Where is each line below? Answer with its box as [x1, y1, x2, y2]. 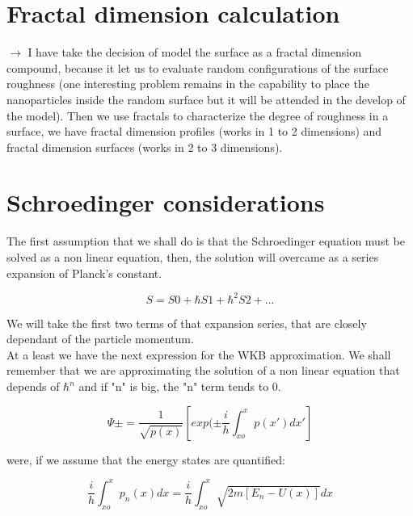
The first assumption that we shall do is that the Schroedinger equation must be [6, 233, 405, 250]
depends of [6, 378, 60, 395]
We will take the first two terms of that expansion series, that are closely [6, 314, 367, 331]
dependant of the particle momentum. [6, 330, 194, 347]
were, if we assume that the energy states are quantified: [6, 451, 285, 468]
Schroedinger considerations [6, 186, 325, 219]
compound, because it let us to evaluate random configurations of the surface [6, 59, 389, 76]
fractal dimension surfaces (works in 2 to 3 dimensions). [6, 138, 283, 155]
